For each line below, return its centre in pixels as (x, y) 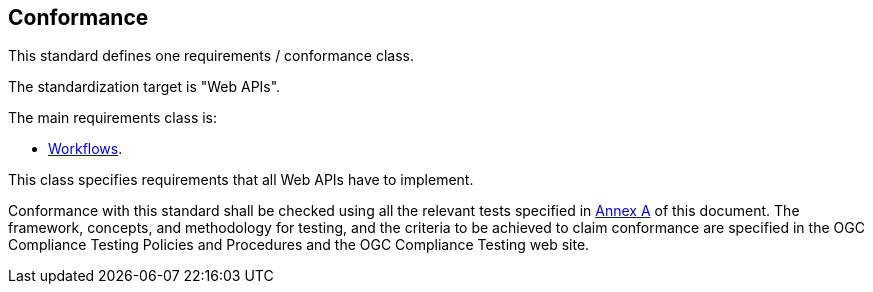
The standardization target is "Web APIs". (144, 87)
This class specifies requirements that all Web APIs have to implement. (241, 180)
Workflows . (85, 149)
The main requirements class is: (113, 118)
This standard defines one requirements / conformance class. (211, 56)
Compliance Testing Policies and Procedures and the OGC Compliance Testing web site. (299, 245)
